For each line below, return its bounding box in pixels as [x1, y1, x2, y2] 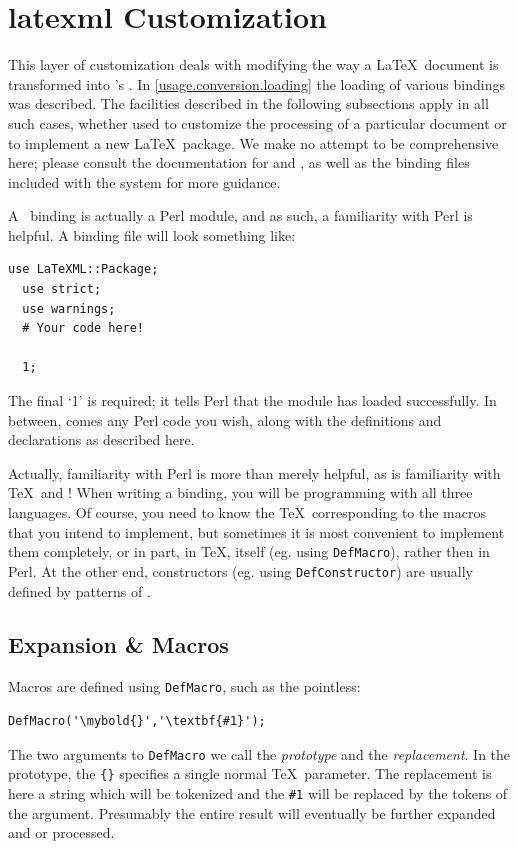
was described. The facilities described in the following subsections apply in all [8, 93, 489, 114]
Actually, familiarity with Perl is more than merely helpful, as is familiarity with [8, 462, 501, 483]
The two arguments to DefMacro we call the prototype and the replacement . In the [8, 743, 511, 764]
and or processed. [8, 822, 115, 843]
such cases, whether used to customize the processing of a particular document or [8, 112, 507, 133]
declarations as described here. [8, 429, 195, 450]
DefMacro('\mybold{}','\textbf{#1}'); [8, 713, 266, 728]
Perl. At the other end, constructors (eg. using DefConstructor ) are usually [8, 560, 473, 581]
